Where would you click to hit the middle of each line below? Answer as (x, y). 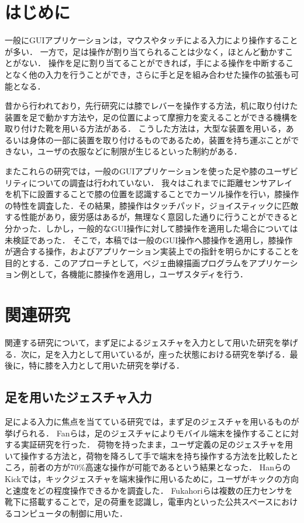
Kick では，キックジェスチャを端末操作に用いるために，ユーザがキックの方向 (152, 479)
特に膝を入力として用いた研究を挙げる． (106, 365)
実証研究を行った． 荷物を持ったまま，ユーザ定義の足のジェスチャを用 (157, 444)
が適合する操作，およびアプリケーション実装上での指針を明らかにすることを (152, 251)
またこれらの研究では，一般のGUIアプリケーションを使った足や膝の (135, 171)
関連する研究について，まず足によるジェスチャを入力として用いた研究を (143, 343)
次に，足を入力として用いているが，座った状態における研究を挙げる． (155, 354)
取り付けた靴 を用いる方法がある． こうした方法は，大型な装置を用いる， (145, 128)
